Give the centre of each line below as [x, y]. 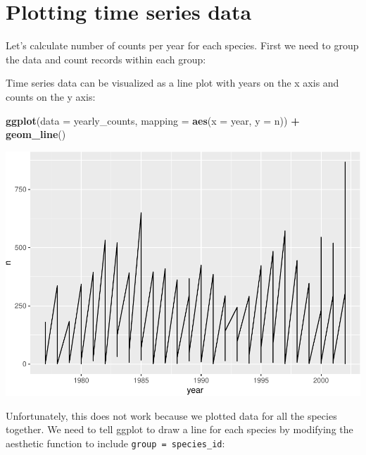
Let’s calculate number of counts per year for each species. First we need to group [182, 45]
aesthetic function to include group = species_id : [115, 443]
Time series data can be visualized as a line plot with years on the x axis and [172, 83]
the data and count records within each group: [106, 59]
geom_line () [36, 134]
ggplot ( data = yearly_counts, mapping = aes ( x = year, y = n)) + [153, 120]
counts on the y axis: [51, 96]
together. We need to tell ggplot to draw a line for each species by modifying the [179, 429]
